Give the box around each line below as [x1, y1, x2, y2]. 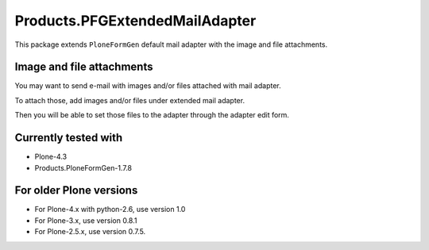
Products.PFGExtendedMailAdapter [14, 12, 257, 29]
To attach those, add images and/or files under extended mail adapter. [14, 95, 245, 105]
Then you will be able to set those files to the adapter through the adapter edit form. [14, 110, 290, 120]
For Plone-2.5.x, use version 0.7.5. [34, 227, 146, 237]
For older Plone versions [14, 183, 138, 198]
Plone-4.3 [34, 152, 68, 162]
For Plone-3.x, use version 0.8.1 [34, 215, 137, 225]
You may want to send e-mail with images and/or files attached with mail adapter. [14, 81, 281, 90]
